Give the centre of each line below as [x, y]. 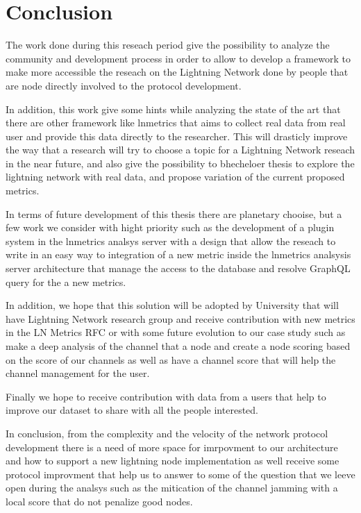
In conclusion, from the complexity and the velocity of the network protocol [167, 433]
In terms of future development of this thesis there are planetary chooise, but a [174, 213]
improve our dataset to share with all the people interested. [132, 410]
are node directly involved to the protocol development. [124, 85]
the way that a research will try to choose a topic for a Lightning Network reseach [180, 150]
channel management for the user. [78, 373]
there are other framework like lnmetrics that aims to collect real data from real [176, 123]
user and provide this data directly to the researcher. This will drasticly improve [177, 136]
